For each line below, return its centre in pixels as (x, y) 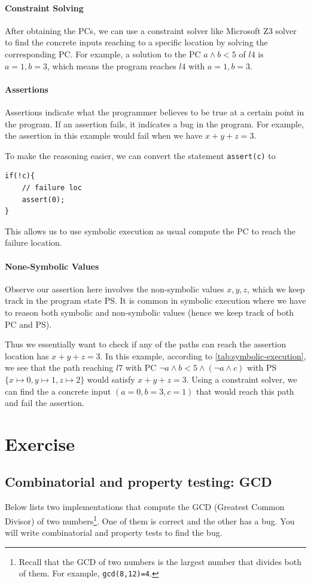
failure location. (33, 242)
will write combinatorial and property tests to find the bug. (114, 532)
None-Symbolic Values (52, 266)
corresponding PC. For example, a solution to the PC (103, 54)
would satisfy (111, 379)
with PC (141, 367)
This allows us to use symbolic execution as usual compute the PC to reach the (150, 231)
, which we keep (276, 289)
